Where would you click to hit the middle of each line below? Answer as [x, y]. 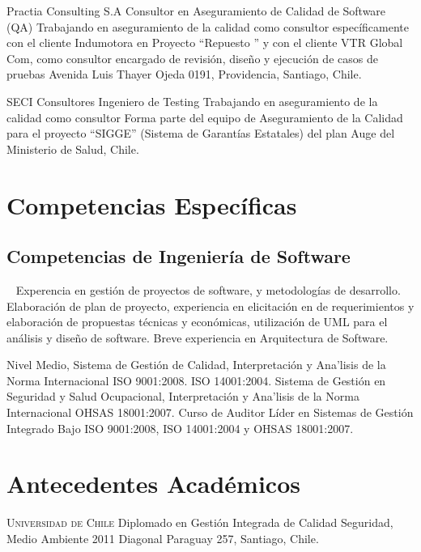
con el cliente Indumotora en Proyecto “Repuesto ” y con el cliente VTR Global [205, 42]
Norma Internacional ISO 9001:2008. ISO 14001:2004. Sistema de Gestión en [196, 380]
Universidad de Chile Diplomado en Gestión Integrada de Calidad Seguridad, [200, 522]
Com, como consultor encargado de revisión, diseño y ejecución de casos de [192, 58]
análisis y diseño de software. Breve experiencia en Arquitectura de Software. [198, 337]
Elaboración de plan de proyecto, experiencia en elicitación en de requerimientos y [210, 306]
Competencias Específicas [152, 204]
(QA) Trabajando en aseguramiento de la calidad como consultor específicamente [208, 26]
